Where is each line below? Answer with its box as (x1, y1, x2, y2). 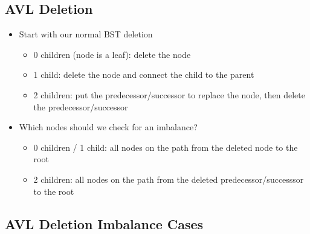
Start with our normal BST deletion (19, 28, 153, 40)
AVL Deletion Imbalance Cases (5, 214, 204, 233)
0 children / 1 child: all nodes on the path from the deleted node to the (33, 141, 298, 153)
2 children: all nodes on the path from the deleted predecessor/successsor (33, 172, 304, 185)
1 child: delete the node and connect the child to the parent (33, 68, 254, 81)
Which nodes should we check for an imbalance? (19, 121, 198, 133)
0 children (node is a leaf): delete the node (33, 48, 191, 60)
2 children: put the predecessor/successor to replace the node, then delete (33, 88, 305, 101)
